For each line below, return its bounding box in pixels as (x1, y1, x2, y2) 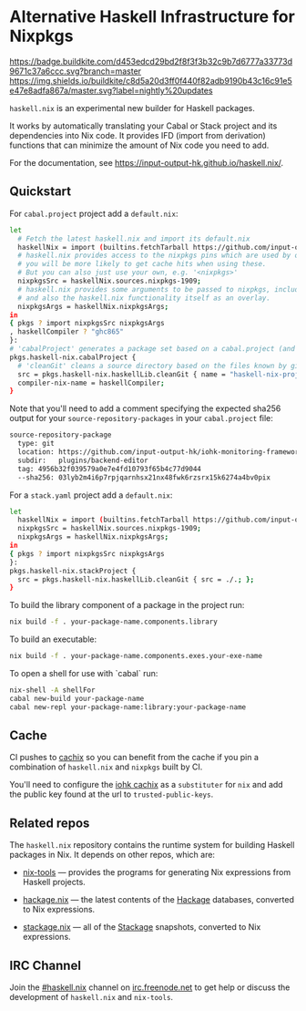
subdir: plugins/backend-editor (17, 456, 148, 465)
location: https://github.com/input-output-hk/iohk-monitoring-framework (17, 448, 303, 457)
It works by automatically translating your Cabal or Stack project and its (9, 120, 278, 131)
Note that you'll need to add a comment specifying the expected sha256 (9, 403, 281, 414)
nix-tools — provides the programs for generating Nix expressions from (22, 867, 291, 878)
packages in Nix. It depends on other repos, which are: (9, 850, 216, 861)
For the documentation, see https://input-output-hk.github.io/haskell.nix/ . (9, 157, 284, 168)
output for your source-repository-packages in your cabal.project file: (9, 413, 273, 424)
